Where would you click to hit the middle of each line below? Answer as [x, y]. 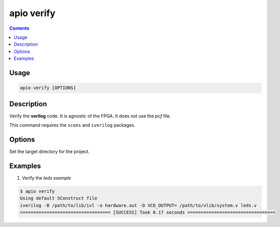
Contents [19, 28]
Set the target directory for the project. [50, 152]
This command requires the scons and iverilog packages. [72, 125]
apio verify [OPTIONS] [48, 88]
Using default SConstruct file [59, 198]
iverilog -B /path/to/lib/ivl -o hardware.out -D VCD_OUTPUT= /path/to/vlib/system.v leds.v [138, 205]
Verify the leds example [47, 178]
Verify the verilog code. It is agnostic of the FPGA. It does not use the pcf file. [90, 116]
